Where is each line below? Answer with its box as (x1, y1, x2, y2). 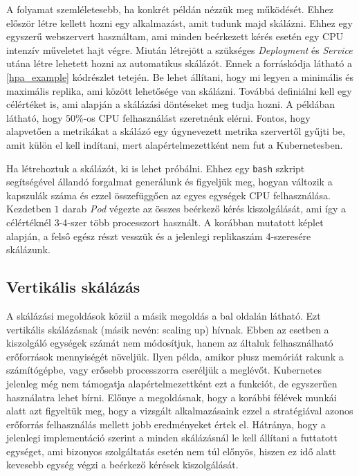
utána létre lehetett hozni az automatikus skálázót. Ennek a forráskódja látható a (6, 56, 352, 71)
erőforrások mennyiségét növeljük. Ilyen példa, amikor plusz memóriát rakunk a (6, 349, 344, 363)
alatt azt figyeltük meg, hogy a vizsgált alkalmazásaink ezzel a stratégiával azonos (6, 403, 353, 418)
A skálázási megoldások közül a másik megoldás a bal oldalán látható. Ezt (6, 308, 321, 322)
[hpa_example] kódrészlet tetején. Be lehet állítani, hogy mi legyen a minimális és (6, 69, 354, 84)
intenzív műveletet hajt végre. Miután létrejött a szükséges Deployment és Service (6, 42, 353, 57)
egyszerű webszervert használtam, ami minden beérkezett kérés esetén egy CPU (6, 29, 344, 44)
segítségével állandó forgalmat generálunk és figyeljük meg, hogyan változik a (6, 174, 333, 189)
